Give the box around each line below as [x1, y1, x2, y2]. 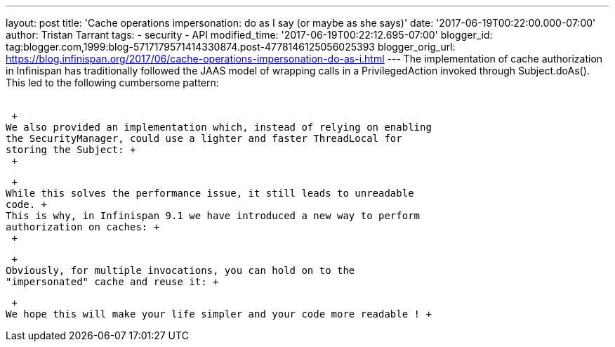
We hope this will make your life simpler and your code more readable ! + [6, 308, 432, 320]
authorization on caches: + [6, 221, 160, 233]
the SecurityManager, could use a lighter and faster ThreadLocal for [6, 133, 402, 144]
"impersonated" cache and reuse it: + [6, 276, 219, 287]
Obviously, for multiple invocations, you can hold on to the [6, 265, 355, 276]
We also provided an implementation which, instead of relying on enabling [6, 122, 432, 133]
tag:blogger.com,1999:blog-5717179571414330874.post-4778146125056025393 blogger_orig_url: [6, 41, 456, 53]
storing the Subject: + [6, 144, 136, 155]
